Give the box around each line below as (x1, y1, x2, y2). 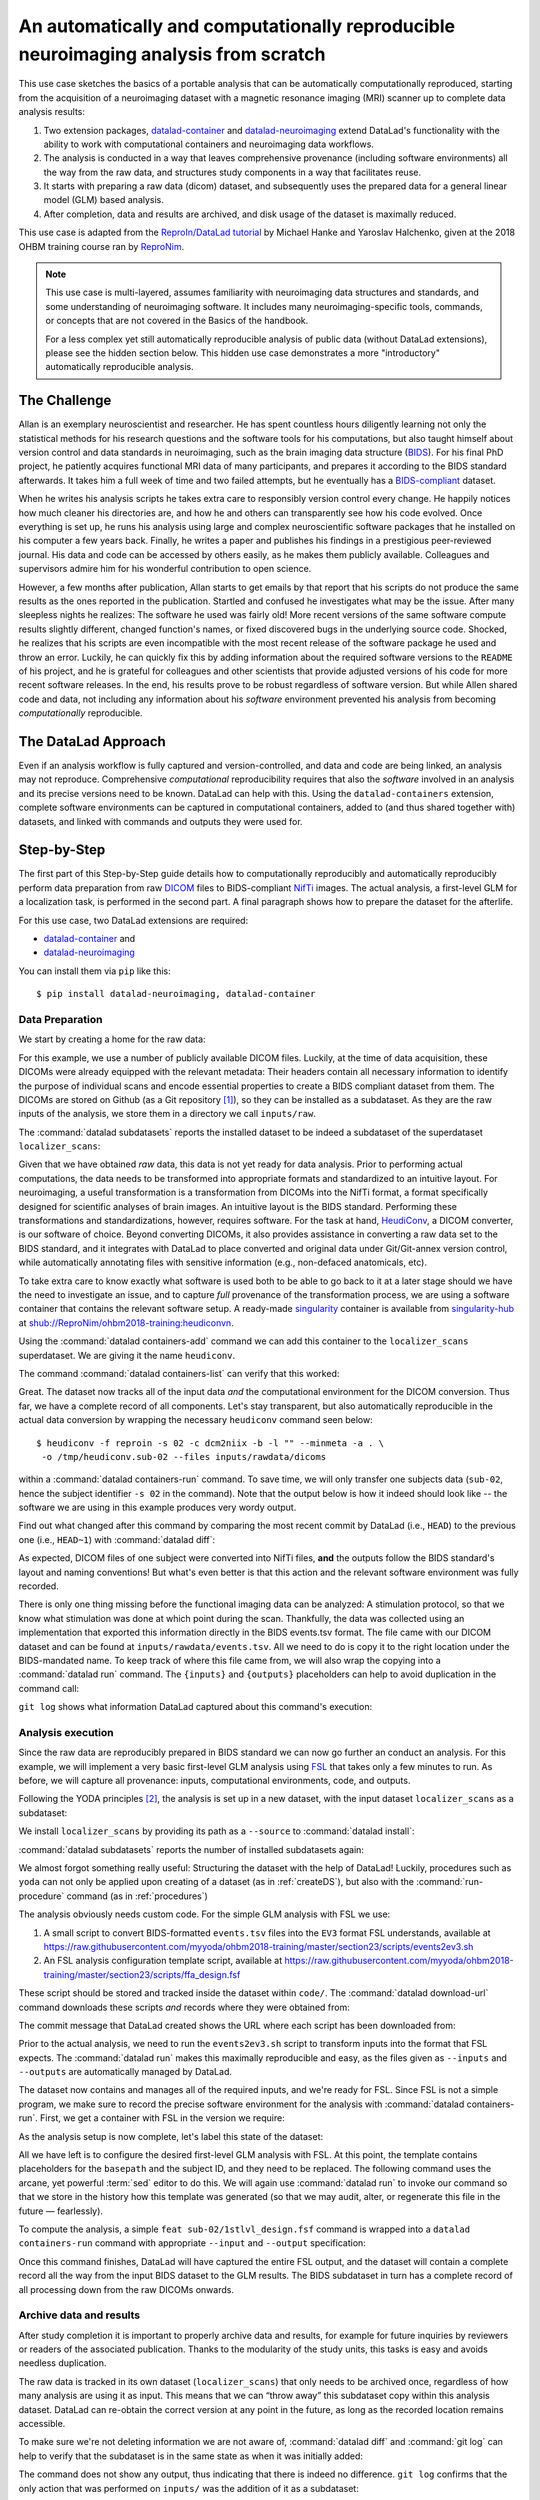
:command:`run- (416, 1876, 484, 1888)
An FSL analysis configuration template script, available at (43, 1955, 283, 1967)
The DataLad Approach (18, 733, 167, 750)
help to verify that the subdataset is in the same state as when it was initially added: (18, 2450, 364, 2462)
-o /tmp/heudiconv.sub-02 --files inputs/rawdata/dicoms (41, 1451, 327, 1462)
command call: (18, 1682, 80, 1694)
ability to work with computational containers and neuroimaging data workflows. (43, 138, 375, 150)
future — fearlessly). (18, 2205, 104, 2217)
